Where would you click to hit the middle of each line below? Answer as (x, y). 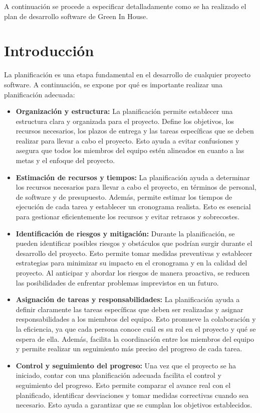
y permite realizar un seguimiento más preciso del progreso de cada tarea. (129, 349)
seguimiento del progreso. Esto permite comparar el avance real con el (123, 385)
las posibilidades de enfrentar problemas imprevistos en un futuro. (117, 282)
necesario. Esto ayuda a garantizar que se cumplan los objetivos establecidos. (134, 405)
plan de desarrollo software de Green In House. (76, 16)
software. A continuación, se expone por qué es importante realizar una (113, 84)
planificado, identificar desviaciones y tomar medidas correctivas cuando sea (132, 395)
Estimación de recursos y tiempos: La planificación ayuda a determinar (133, 177)
